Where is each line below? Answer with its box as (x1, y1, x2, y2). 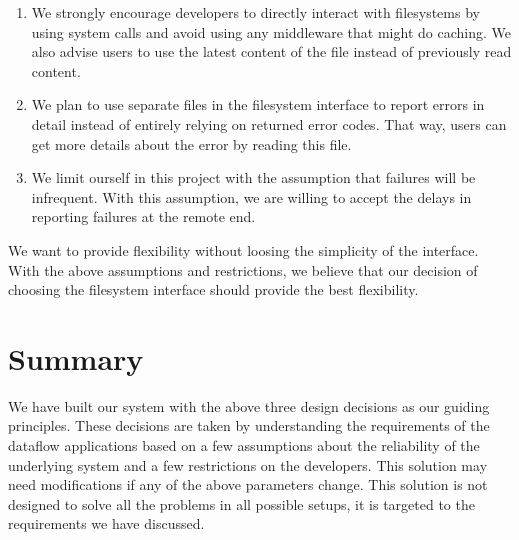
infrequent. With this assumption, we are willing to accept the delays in (31, 186, 472, 207)
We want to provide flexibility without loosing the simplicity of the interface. (8, 239, 479, 260)
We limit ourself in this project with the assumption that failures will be (31, 167, 476, 188)
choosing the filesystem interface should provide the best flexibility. (8, 279, 419, 300)
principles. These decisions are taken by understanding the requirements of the (8, 415, 490, 436)
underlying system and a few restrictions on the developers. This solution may (8, 454, 488, 475)
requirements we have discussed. (8, 513, 205, 534)
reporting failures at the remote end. (31, 206, 256, 227)
